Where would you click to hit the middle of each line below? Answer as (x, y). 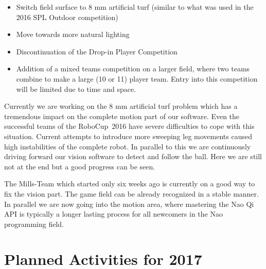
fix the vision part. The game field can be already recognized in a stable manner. (131, 193)
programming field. (34, 224)
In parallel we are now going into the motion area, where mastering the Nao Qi (129, 204)
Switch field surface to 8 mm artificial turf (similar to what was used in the (135, 7)
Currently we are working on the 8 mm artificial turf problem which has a (121, 106)
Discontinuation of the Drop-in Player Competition (97, 51)
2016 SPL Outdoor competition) (67, 17)
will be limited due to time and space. (76, 89)
